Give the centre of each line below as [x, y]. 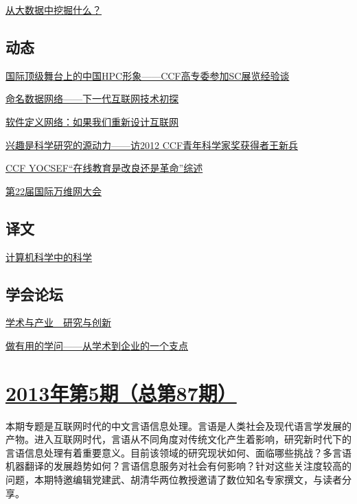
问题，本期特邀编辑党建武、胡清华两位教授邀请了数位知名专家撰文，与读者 [174, 480]
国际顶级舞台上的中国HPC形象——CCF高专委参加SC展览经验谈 [148, 75]
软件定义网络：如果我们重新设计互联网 [92, 121]
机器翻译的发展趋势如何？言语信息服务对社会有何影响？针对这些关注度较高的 [178, 466]
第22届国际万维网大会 [54, 191]
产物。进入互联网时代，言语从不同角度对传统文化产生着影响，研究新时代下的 [178, 439]
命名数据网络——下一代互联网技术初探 [92, 99]
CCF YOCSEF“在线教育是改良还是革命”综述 [104, 168]
